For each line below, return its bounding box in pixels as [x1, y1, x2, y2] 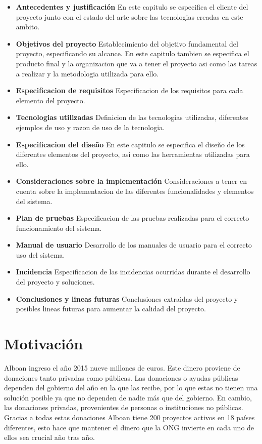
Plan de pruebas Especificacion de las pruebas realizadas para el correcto [16, 213, 249, 223]
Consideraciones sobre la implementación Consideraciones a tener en [16, 176, 247, 186]
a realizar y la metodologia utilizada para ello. [16, 68, 159, 78]
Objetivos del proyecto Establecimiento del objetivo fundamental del [16, 38, 238, 49]
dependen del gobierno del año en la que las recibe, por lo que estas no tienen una [4, 382, 258, 393]
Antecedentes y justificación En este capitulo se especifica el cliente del [16, 2, 248, 12]
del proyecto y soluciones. [16, 276, 95, 287]
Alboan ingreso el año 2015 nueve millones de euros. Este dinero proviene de [4, 362, 240, 373]
